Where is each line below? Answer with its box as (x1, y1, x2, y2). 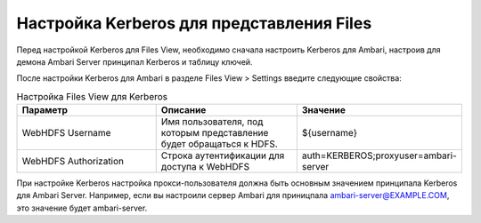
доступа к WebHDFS (160, 161, 249, 173)
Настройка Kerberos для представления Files (16, 13, 372, 33)
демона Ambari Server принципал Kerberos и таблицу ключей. (16, 56, 253, 67)
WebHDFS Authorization (21, 155, 125, 168)
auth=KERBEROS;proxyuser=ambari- (301, 149, 458, 162)
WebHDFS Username (21, 127, 111, 139)
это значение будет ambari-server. (16, 203, 148, 213)
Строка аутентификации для (160, 149, 285, 162)
